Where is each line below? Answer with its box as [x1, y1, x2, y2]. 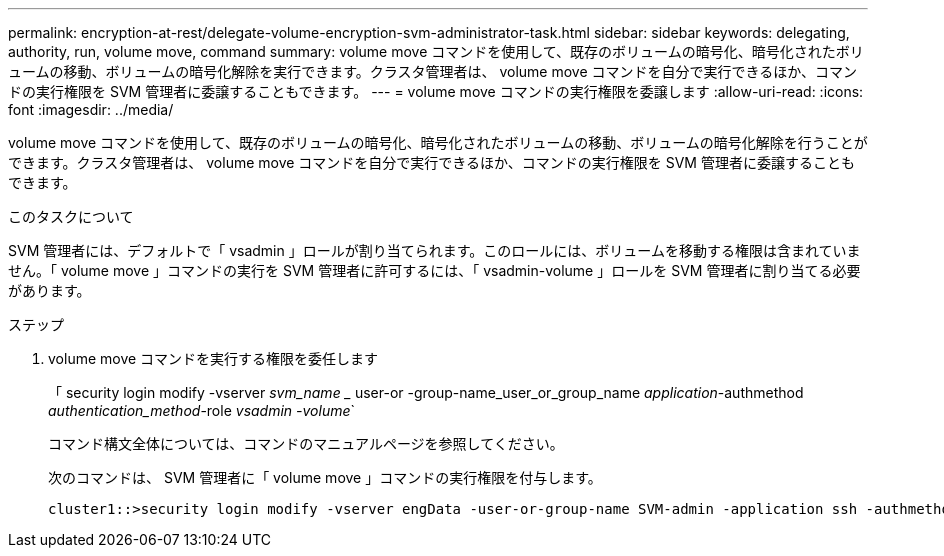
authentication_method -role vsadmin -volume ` [48, 402, 356, 419]
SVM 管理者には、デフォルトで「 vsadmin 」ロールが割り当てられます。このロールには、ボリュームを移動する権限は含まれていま [8, 242, 861, 259]
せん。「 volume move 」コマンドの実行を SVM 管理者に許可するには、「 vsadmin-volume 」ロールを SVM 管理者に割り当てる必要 [8, 262, 861, 279]
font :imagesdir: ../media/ [8, 101, 174, 118]
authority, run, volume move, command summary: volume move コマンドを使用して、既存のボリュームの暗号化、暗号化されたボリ [8, 43, 864, 60]
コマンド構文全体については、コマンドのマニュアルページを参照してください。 [48, 435, 564, 452]
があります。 [8, 282, 91, 299]
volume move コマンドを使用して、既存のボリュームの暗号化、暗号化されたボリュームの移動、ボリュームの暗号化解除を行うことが [8, 134, 868, 151]
